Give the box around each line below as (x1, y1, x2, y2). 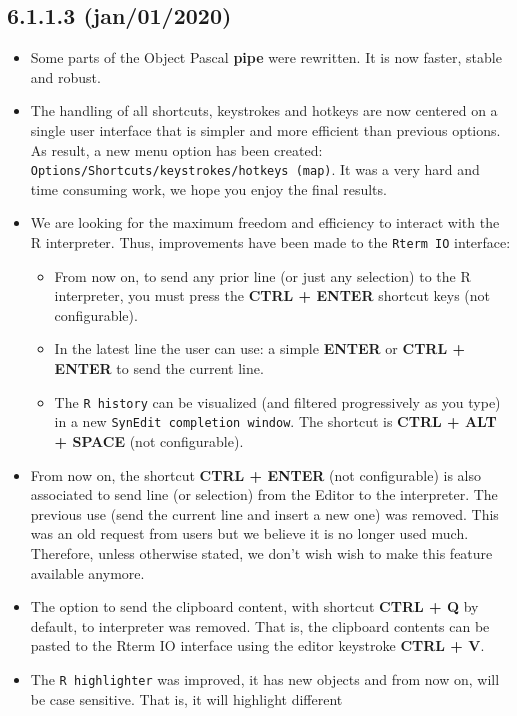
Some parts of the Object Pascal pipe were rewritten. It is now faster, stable (30, 47, 502, 68)
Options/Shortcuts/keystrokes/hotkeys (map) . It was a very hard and (30, 159, 480, 180)
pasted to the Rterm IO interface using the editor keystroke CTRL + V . (30, 635, 485, 656)
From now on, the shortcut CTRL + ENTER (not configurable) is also (30, 464, 481, 485)
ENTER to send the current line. (54, 358, 264, 379)
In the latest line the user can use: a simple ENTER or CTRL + (54, 338, 465, 359)
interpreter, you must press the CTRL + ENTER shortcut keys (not (54, 285, 491, 306)
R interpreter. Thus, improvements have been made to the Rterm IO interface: (30, 232, 511, 253)
